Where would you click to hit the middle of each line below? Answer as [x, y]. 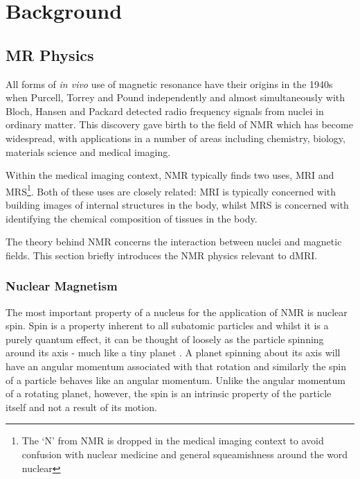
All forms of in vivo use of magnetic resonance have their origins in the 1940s [169, 84]
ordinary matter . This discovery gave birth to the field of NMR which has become [179, 124]
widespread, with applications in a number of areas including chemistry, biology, [175, 138]
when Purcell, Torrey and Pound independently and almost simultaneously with [175, 97]
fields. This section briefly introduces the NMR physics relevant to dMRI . [162, 255]
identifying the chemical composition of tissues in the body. [132, 218]
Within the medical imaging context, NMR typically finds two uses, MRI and [170, 175]
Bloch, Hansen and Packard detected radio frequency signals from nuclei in [165, 111]
